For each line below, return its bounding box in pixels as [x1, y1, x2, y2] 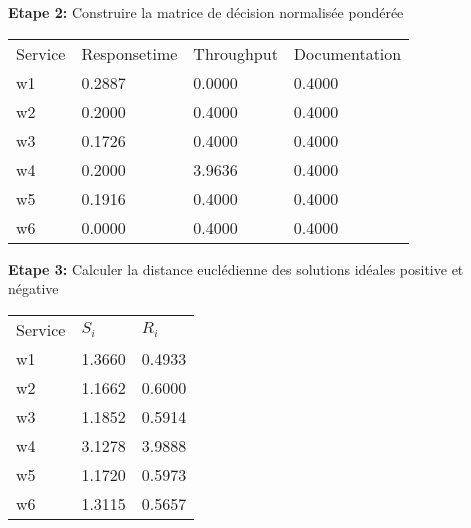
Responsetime [81, 41, 178, 65]
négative [8, 278, 59, 299]
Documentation [293, 41, 402, 65]
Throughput [193, 41, 278, 65]
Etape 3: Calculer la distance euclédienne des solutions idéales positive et [8, 258, 464, 279]
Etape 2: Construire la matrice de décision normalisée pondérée [8, 2, 404, 22]
